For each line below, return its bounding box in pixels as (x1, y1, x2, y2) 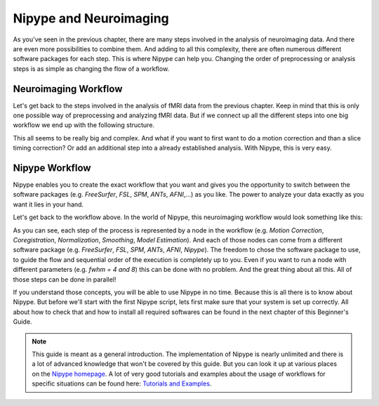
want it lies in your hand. (13, 200, 84, 209)
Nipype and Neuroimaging (13, 11, 170, 26)
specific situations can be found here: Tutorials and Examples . (32, 379, 212, 388)
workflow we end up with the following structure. (13, 121, 154, 129)
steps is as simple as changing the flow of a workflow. (13, 64, 170, 73)
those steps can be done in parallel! (13, 275, 117, 284)
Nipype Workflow (13, 162, 91, 173)
